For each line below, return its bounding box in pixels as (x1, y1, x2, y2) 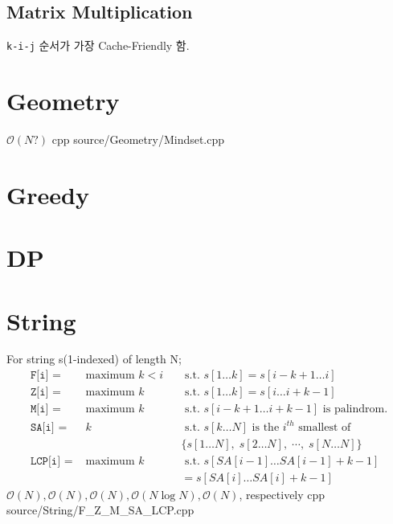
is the (252, 421, 280, 433)
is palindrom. (322, 403, 388, 416)
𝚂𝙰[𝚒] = (30, 421, 68, 433)
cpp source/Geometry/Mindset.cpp (51, 130, 225, 147)
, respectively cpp (239, 485, 325, 502)
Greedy (6, 178, 89, 211)
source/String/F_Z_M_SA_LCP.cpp (6, 501, 194, 518)
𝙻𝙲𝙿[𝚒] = (30, 455, 73, 467)
